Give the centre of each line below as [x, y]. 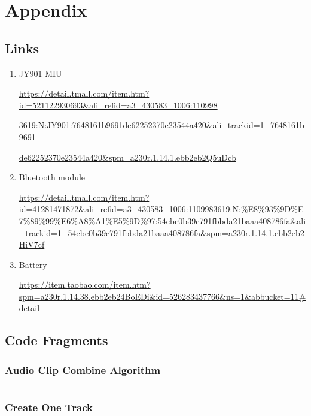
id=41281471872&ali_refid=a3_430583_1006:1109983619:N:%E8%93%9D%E [161, 209]
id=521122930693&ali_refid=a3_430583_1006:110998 [118, 105]
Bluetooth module [52, 177]
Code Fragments [57, 340]
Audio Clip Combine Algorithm [83, 370]
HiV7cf [32, 244]
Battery [33, 264]
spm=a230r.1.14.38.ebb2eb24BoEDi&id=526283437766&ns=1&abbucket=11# [162, 296]
